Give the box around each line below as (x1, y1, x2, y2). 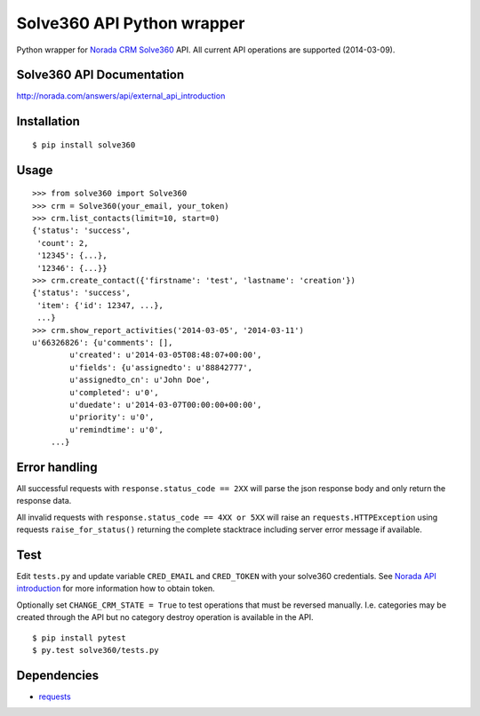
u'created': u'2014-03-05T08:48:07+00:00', (69, 350, 262, 360)
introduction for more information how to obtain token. (16, 583, 215, 594)
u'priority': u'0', (69, 412, 155, 422)
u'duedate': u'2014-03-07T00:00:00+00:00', (69, 400, 262, 410)
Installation (16, 114, 80, 129)
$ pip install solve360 (32, 139, 136, 150)
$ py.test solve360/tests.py (32, 645, 159, 656)
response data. (16, 496, 72, 506)
